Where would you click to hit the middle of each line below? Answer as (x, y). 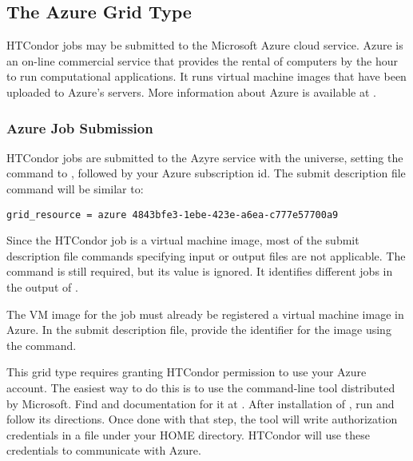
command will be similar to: (75, 188)
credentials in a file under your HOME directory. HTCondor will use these (188, 434)
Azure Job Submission (80, 127)
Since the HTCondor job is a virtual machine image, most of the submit (183, 240)
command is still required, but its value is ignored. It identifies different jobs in (200, 271)
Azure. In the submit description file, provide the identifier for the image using (199, 330)
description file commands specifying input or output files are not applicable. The (206, 255)
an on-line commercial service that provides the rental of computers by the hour (203, 60)
